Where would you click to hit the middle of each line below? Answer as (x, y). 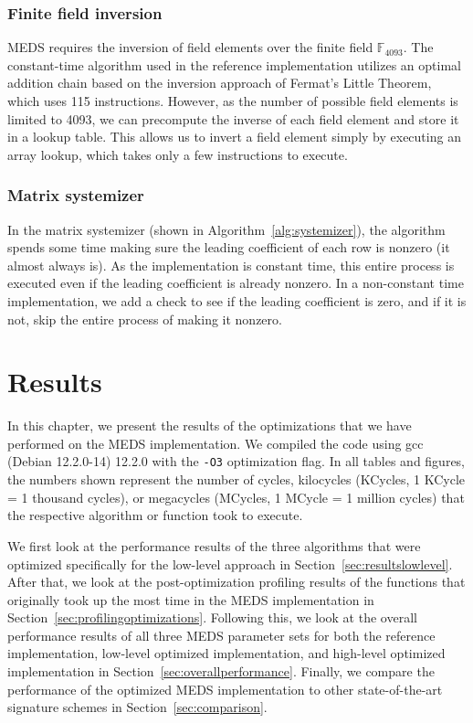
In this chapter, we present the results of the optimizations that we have (210, 425)
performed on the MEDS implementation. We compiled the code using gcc (215, 443)
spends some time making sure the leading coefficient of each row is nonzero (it (229, 247)
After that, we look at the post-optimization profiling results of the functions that (236, 582)
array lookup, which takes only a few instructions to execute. (178, 154)
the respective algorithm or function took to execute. (155, 515)
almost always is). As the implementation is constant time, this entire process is (231, 265)
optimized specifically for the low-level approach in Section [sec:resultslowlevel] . (230, 564)
